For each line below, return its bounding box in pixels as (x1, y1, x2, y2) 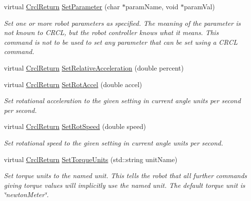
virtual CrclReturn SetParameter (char (4, 1, 120, 11)
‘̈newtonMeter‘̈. (4, 189, 49, 200)
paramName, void (125, 1, 179, 11)
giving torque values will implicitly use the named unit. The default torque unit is (4, 180, 245, 190)
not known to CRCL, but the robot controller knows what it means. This (4, 27, 219, 37)
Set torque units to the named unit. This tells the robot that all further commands (4, 170, 247, 181)
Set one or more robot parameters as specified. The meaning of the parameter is (4, 18, 241, 28)
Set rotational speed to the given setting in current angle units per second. (4, 137, 223, 147)
